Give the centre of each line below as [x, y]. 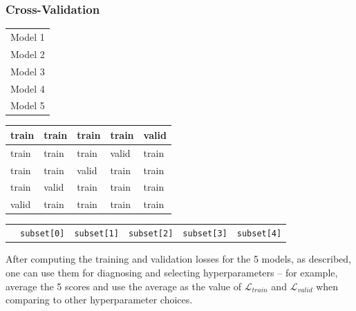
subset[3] [205, 234]
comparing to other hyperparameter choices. [99, 300]
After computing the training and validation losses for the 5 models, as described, [178, 259]
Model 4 [28, 88]
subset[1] [96, 234]
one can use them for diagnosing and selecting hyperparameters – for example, [172, 272]
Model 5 [28, 105]
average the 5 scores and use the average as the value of [124, 286]
